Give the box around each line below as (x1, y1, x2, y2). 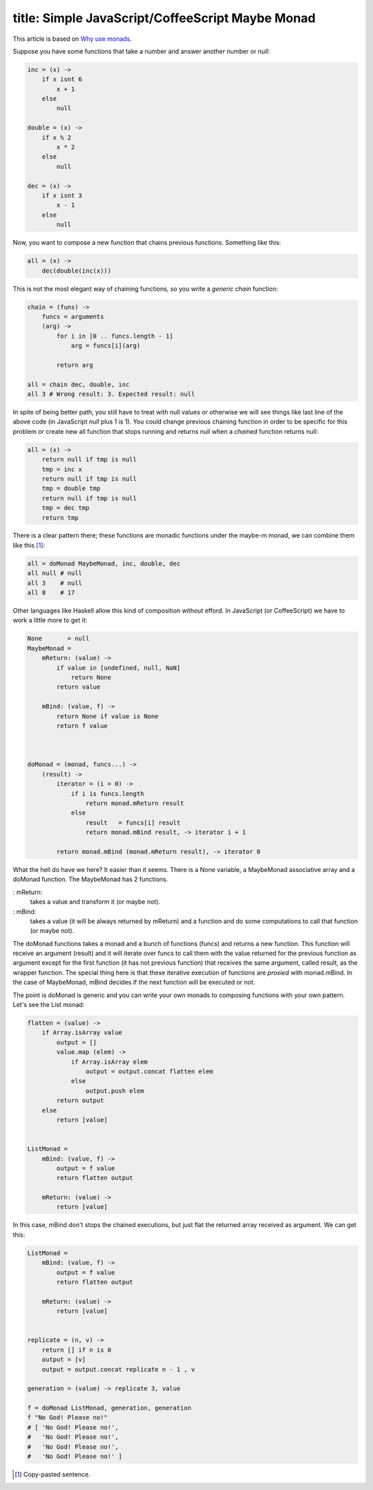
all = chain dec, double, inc (27, 381, 130, 388)
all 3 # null (27, 579, 83, 587)
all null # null (27, 570, 83, 577)
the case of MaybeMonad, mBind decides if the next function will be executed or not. (12, 978, 256, 986)
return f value (56, 722, 108, 729)
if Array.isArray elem (70, 1057, 148, 1066)
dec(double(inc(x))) (41, 266, 112, 275)
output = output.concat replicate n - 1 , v (41, 1365, 195, 1373)
